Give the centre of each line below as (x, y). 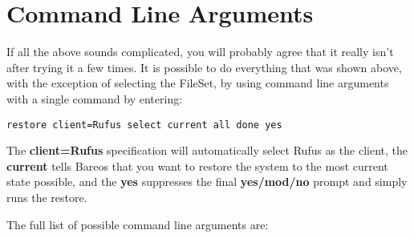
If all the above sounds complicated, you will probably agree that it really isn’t (200, 52)
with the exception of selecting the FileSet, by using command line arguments (198, 83)
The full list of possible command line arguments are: (138, 224)
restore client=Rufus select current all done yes (144, 125)
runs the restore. (47, 197)
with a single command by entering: (95, 98)
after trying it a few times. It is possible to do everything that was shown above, (204, 67)
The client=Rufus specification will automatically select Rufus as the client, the (207, 150)
